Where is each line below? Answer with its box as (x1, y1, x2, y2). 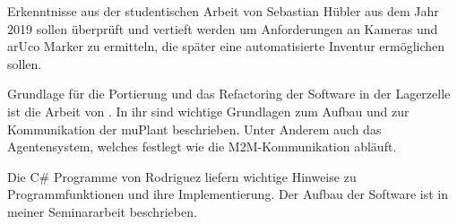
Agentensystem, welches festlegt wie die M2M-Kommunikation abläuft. (7, 137, 397, 156)
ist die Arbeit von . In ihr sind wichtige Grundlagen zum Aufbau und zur (7, 101, 410, 120)
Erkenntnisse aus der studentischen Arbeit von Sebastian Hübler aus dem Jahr (7, 2, 439, 20)
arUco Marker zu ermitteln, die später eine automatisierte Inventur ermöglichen (7, 37, 445, 56)
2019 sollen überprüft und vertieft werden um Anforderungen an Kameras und (7, 19, 438, 38)
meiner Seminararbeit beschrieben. (7, 202, 197, 220)
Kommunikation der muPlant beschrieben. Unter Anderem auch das (7, 119, 382, 138)
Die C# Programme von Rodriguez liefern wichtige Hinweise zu (7, 167, 357, 185)
